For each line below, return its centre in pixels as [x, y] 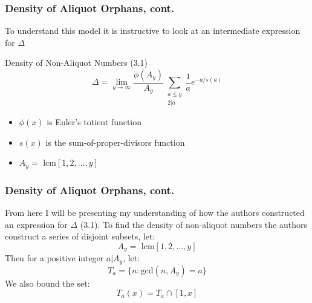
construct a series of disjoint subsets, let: [80, 236]
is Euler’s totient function [94, 122]
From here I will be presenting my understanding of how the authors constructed [155, 213]
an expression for [36, 224]
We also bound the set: [47, 283]
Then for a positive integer [54, 258]
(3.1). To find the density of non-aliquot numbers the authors [193, 224]
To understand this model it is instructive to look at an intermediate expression [153, 31]
